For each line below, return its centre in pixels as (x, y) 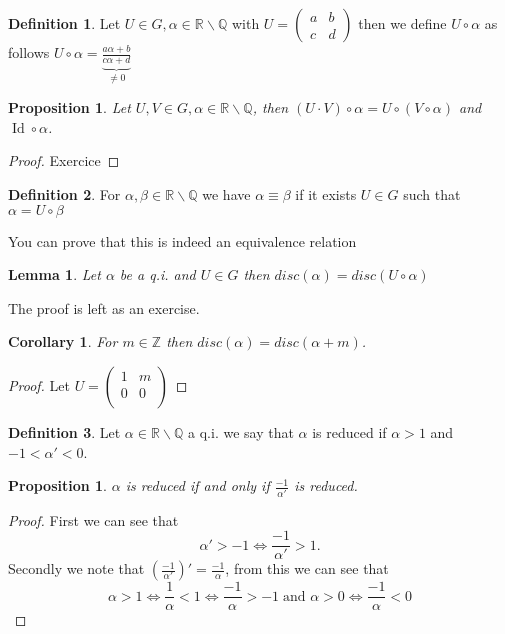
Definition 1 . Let (64, 23)
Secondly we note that (76, 568)
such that (432, 194)
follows (29, 52)
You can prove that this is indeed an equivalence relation (182, 240)
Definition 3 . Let (64, 432)
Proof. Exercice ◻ (64, 160)
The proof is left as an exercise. (104, 307)
